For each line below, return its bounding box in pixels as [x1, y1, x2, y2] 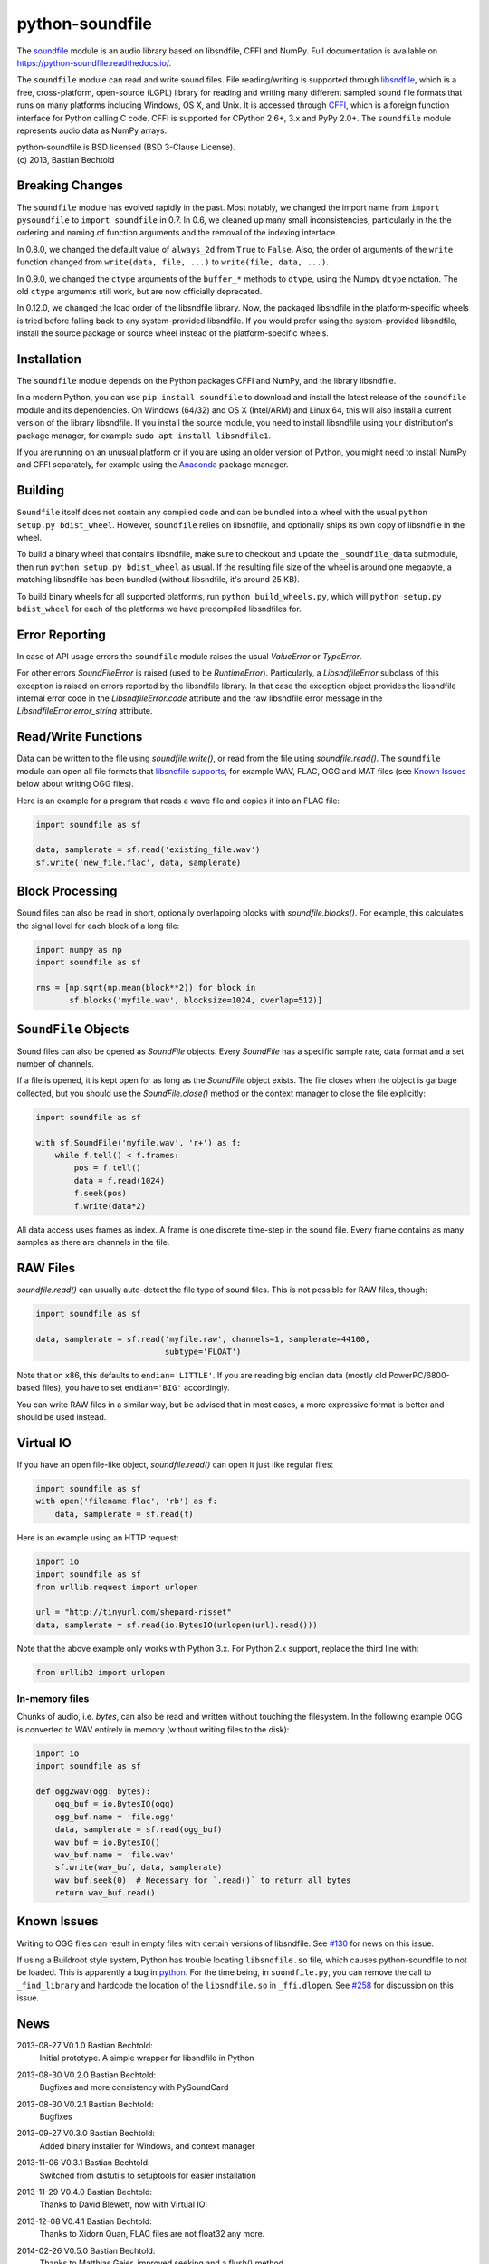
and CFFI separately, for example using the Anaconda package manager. [16, 459, 289, 470]
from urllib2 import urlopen [35, 1667, 166, 1677]
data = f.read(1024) [73, 1175, 166, 1185]
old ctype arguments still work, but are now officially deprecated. [16, 285, 263, 296]
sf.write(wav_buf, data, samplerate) [54, 1862, 223, 1873]
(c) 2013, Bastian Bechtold [16, 154, 115, 165]
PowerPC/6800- [388, 1369, 450, 1380]
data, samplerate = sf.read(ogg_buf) [54, 1825, 223, 1835]
